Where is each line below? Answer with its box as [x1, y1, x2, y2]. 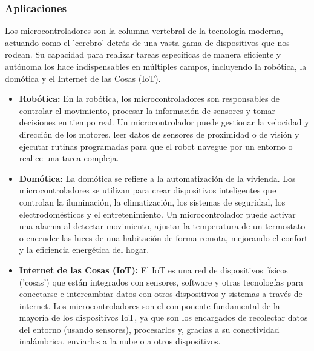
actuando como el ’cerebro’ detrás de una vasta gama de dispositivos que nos [5, 36, 290, 48]
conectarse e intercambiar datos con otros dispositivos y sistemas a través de [19, 287, 303, 300]
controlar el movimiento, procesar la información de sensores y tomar [19, 104, 276, 116]
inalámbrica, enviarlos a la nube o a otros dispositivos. [19, 335, 221, 347]
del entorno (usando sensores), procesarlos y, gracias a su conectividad [19, 323, 280, 335]
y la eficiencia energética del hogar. [19, 243, 149, 256]
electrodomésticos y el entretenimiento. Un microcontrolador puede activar [19, 207, 296, 220]
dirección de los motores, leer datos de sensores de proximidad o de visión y [19, 127, 299, 140]
